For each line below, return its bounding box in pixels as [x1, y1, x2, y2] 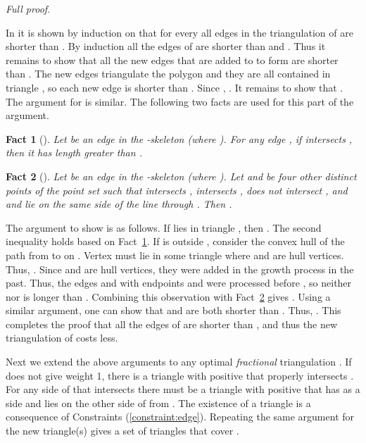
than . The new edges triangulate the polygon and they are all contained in [6, 66, 331, 81]
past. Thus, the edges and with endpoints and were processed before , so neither [6, 275, 352, 290]
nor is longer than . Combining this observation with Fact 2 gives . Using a [6, 289, 331, 304]
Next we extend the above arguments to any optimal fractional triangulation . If [6, 354, 352, 369]
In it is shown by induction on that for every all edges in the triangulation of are [6, 25, 353, 39]
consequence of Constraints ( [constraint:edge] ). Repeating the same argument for [6, 409, 355, 424]
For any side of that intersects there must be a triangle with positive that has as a [6, 382, 360, 397]
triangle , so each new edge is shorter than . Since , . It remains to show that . [6, 80, 343, 94]
